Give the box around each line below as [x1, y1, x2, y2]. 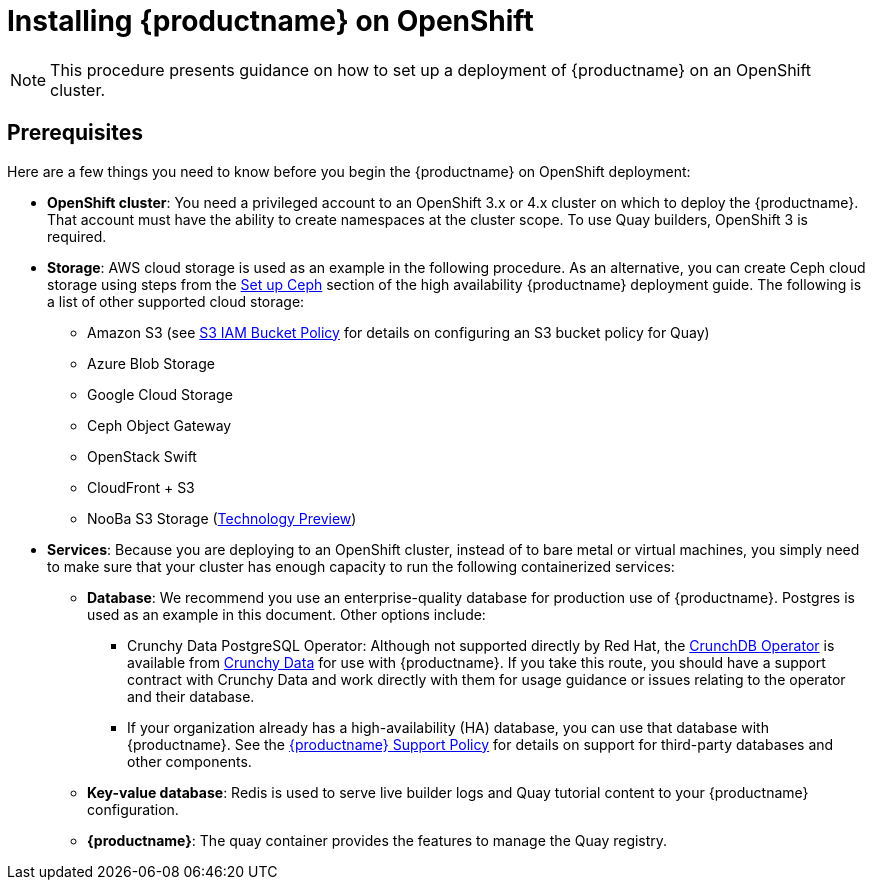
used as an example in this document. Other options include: [87, 605, 486, 623]
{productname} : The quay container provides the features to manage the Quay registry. [87, 831, 668, 849]
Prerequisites [7, 120, 143, 146]
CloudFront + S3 [87, 478, 195, 496]
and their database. [127, 687, 255, 705]
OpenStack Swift [87, 447, 197, 465]
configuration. [87, 800, 179, 818]
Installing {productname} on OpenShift [7, 4, 534, 38]
